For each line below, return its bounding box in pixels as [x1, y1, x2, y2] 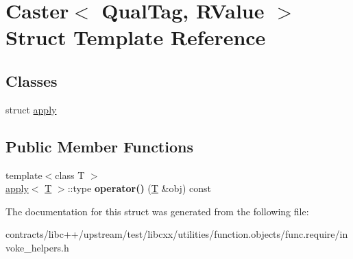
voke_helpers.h [5, 240, 69, 254]
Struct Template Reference [5, 23, 266, 51]
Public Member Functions [5, 135, 193, 156]
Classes [5, 70, 58, 91]
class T [55, 167, 85, 182]
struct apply [5, 102, 57, 116]
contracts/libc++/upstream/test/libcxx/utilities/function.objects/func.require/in [5, 227, 348, 241]
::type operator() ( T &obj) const [67, 181, 211, 195]
